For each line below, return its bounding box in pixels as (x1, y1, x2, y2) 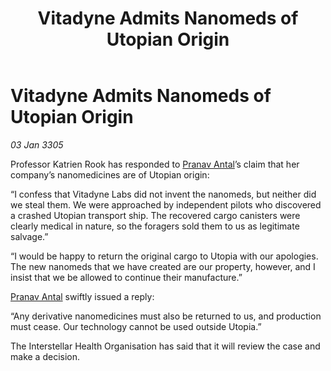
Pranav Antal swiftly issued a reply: (10, 290, 155, 302)
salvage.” (10, 230, 49, 242)
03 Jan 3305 (10, 138, 64, 151)
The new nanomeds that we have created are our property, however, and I (10, 260, 316, 272)
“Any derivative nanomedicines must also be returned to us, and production (10, 310, 322, 322)
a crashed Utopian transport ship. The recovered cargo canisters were (10, 209, 301, 221)
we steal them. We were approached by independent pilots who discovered (10, 198, 322, 211)
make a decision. (10, 350, 80, 362)
